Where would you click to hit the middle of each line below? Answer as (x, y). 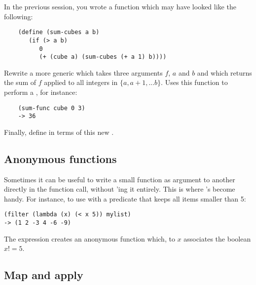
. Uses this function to (194, 82)
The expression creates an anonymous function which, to (90, 238)
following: (18, 16)
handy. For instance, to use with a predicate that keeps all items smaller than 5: (125, 198)
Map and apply (44, 275)
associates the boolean (217, 238)
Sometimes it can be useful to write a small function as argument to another (120, 179)
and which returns (224, 72)
